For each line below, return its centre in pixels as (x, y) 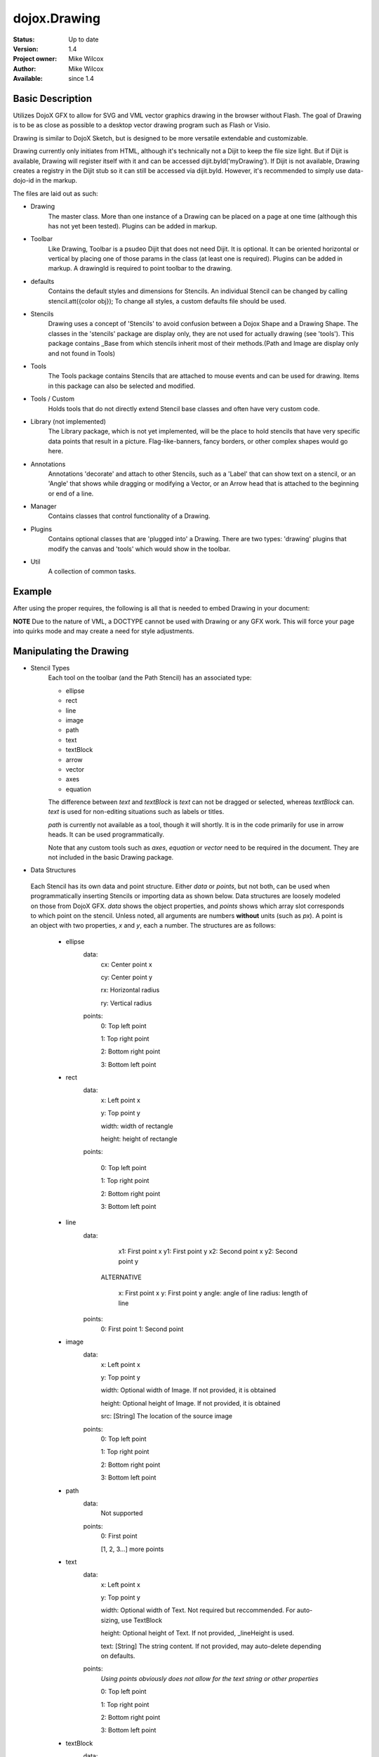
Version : (26, 48)
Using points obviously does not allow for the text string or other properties (210, 1678)
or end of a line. (71, 493)
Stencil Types (50, 668)
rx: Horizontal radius (130, 990)
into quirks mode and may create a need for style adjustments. (104, 631)
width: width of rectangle (137, 1126)
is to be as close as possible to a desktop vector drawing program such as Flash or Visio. (141, 125)
